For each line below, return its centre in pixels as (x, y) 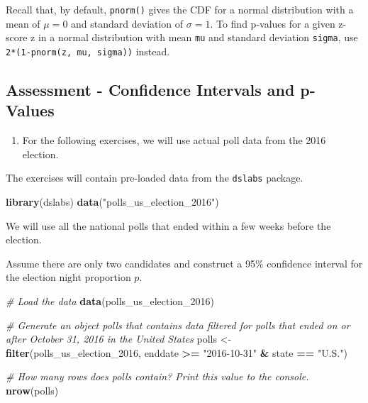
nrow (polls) (32, 390)
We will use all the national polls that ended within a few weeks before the (168, 225)
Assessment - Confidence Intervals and (150, 89)
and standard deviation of (127, 23)
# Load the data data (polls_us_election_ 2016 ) (110, 300)
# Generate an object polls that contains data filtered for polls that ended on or (178, 325)
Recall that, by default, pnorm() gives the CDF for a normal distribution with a (180, 9)
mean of (23, 23)
